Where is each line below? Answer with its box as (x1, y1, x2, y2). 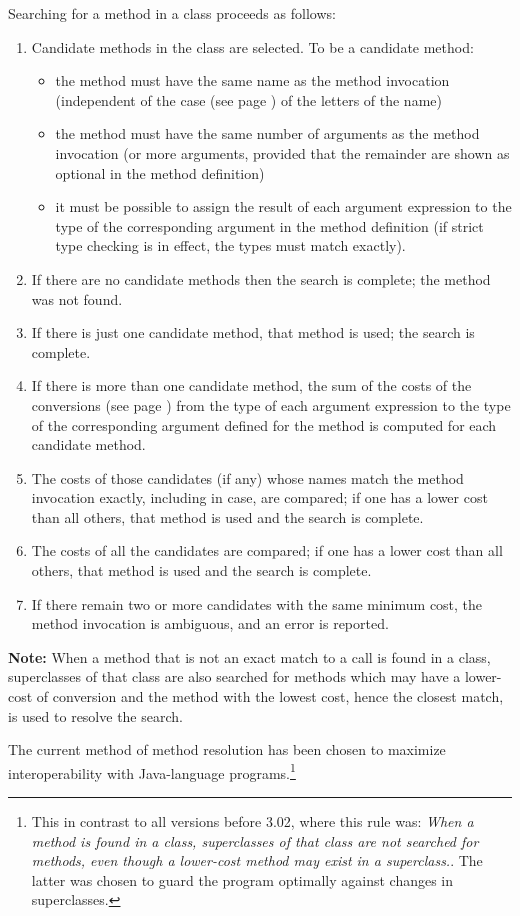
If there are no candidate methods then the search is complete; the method (31, 268, 491, 289)
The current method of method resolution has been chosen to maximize (8, 739, 446, 760)
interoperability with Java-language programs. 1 (8, 759, 296, 783)
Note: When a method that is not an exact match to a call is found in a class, (8, 646, 491, 667)
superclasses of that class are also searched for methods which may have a (8, 666, 461, 687)
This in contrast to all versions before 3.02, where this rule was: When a (31, 811, 474, 832)
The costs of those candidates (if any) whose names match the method (31, 467, 464, 488)
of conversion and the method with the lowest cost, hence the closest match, (36, 686, 504, 707)
